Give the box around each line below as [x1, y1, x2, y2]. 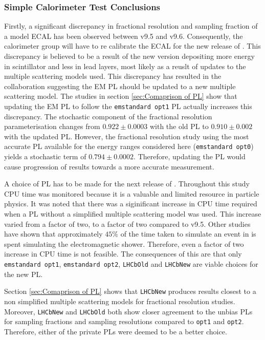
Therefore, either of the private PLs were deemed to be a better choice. [4, 326, 227, 336]
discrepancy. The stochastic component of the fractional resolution [4, 111, 212, 121]
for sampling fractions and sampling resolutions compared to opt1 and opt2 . [4, 316, 244, 327]
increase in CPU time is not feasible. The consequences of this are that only [4, 248, 242, 259]
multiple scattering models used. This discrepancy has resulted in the [4, 71, 222, 81]
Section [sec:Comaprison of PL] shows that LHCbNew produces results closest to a [4, 286, 256, 296]
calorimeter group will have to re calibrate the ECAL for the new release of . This [4, 40, 261, 51]
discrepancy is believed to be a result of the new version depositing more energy [4, 51, 255, 61]
